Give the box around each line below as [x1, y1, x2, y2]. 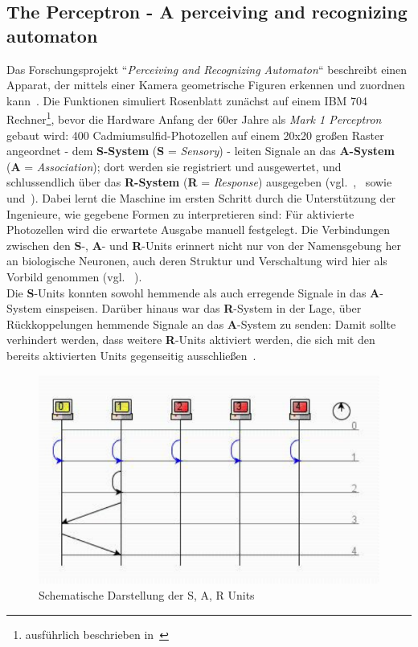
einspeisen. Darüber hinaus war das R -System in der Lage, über [45, 300, 362, 317]
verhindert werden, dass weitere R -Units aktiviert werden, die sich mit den [6, 331, 375, 348]
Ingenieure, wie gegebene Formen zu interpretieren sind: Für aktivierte [6, 205, 354, 222]
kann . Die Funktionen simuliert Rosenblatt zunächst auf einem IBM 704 [6, 92, 368, 109]
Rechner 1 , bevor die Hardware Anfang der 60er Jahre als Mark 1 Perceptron [6, 109, 382, 128]
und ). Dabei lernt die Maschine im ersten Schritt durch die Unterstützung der [6, 190, 396, 206]
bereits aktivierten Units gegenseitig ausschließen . [6, 346, 256, 363]
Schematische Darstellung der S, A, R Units [39, 586, 255, 603]
